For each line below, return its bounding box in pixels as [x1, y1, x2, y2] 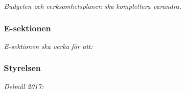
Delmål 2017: [4, 81, 44, 91]
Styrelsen [4, 62, 41, 74]
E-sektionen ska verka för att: [4, 41, 93, 51]
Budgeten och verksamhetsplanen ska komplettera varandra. [4, 1, 182, 11]
